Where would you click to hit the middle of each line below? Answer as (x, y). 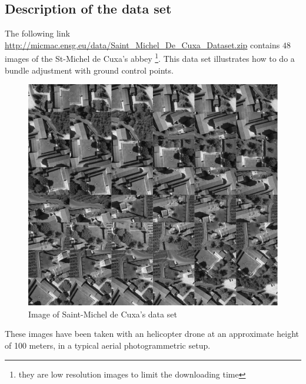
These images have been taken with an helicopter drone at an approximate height (152, 334)
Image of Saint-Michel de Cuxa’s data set (103, 314)
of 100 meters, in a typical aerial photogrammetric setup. (108, 345)
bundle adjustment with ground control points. (89, 70)
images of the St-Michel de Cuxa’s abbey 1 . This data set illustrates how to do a (150, 58)
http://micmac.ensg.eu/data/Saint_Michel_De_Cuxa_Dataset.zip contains (142, 44)
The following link (37, 33)
